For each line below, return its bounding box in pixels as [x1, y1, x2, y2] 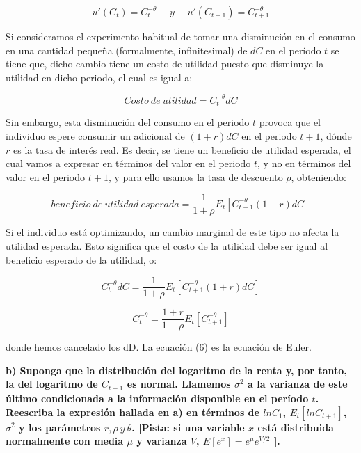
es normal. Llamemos [127, 376, 231, 391]
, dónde [320, 128, 352, 143]
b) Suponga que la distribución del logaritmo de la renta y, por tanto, [6, 363, 347, 377]
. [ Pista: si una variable [131, 420, 245, 434]
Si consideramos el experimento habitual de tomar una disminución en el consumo [6, 29, 355, 43]
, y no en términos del [257, 156, 351, 170]
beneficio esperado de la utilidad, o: [6, 252, 157, 267]
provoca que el [259, 115, 321, 129]
